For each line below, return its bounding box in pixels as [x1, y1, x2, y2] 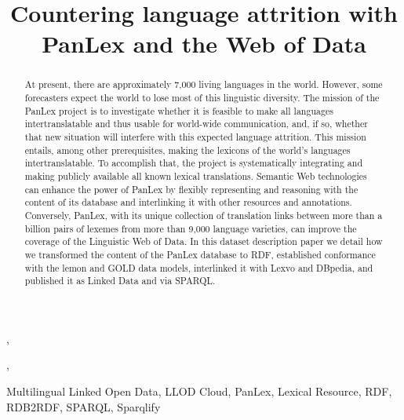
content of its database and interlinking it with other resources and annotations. [24, 195, 352, 209]
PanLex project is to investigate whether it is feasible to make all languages [24, 104, 333, 117]
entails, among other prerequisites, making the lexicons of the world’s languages [24, 143, 351, 156]
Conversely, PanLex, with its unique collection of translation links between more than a [24, 208, 383, 221]
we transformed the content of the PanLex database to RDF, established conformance [24, 247, 376, 261]
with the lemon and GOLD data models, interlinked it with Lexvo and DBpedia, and [24, 261, 373, 274]
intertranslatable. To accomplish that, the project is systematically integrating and [24, 156, 362, 170]
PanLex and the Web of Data [42, 27, 366, 60]
